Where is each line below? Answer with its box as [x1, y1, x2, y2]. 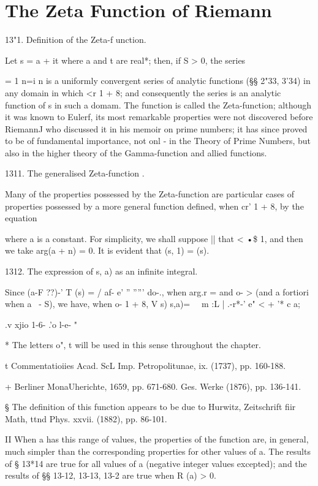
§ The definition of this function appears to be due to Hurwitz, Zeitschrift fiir [5, 400, 296, 413]
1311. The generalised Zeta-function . [5, 167, 145, 180]
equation [5, 211, 37, 224]
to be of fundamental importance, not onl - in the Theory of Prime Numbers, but [5, 134, 311, 147]
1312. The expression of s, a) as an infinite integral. [5, 265, 198, 278]
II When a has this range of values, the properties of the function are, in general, [5, 433, 309, 446]
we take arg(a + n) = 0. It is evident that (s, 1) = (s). [5, 244, 210, 257]
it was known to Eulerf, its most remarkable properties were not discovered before [5, 110, 313, 123]
